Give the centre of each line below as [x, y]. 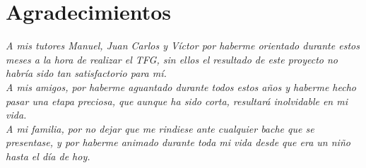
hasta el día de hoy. [48, 156]
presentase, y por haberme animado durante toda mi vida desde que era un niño [178, 142]
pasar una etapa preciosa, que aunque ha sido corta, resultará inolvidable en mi [177, 101]
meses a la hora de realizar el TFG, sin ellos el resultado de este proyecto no [172, 59]
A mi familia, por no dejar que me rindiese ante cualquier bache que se [160, 128]
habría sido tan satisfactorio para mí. [86, 73]
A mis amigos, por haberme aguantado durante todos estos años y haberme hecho [181, 86]
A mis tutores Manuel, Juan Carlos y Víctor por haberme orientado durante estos [183, 46]
